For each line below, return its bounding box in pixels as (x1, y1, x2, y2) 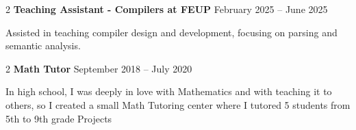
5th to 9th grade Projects (5, 111, 112, 125)
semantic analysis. (5, 38, 81, 53)
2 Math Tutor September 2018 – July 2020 (5, 61, 192, 75)
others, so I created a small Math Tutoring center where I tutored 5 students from (5, 97, 351, 112)
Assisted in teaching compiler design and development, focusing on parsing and (5, 25, 338, 39)
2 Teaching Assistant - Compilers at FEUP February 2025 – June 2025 (5, 2, 328, 16)
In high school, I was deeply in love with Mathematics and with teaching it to (5, 84, 332, 99)
